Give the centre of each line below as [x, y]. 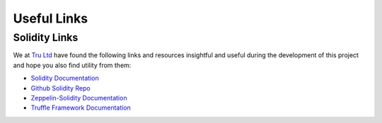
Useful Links [51, 18]
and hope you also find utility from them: [72, 65]
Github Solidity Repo [61, 88]
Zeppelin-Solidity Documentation [79, 98]
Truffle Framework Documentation [81, 108]
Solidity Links [46, 37]
